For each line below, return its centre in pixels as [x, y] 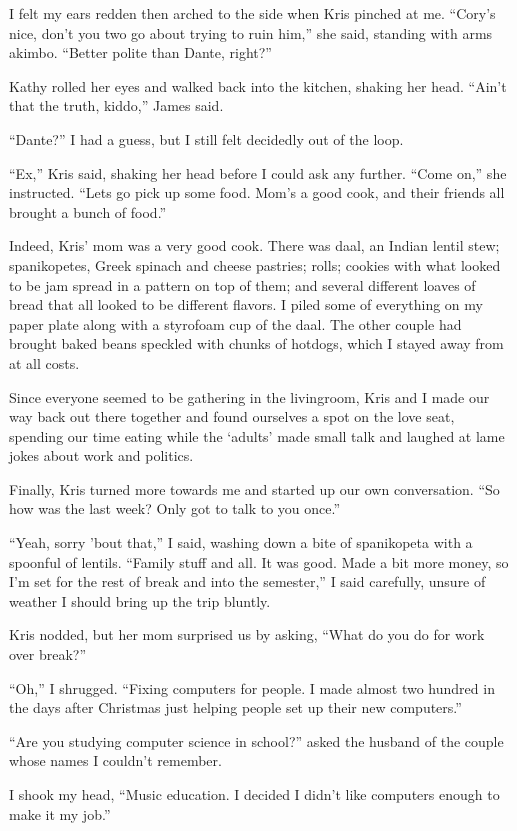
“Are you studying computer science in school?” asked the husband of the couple [256, 740]
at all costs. [44, 362]
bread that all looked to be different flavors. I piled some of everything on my [246, 304]
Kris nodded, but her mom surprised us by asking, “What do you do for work [247, 634]
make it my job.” [60, 813]
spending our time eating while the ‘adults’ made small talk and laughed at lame [257, 435]
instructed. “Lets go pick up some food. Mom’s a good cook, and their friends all [257, 192]
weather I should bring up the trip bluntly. [140, 600]
